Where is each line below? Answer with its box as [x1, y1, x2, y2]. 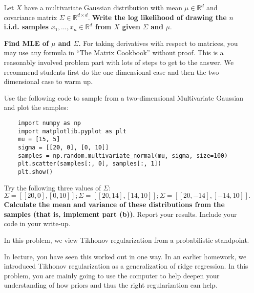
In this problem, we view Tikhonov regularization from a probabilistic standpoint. [4, 234, 249, 245]
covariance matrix [4, 12, 57, 22]
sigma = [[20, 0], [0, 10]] [18, 144, 109, 151]
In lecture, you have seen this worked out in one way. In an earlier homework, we [4, 251, 247, 261]
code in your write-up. [4, 218, 70, 229]
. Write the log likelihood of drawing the [88, 12, 227, 22]
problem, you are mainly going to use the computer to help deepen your [4, 270, 220, 280]
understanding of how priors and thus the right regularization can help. [4, 280, 217, 290]
